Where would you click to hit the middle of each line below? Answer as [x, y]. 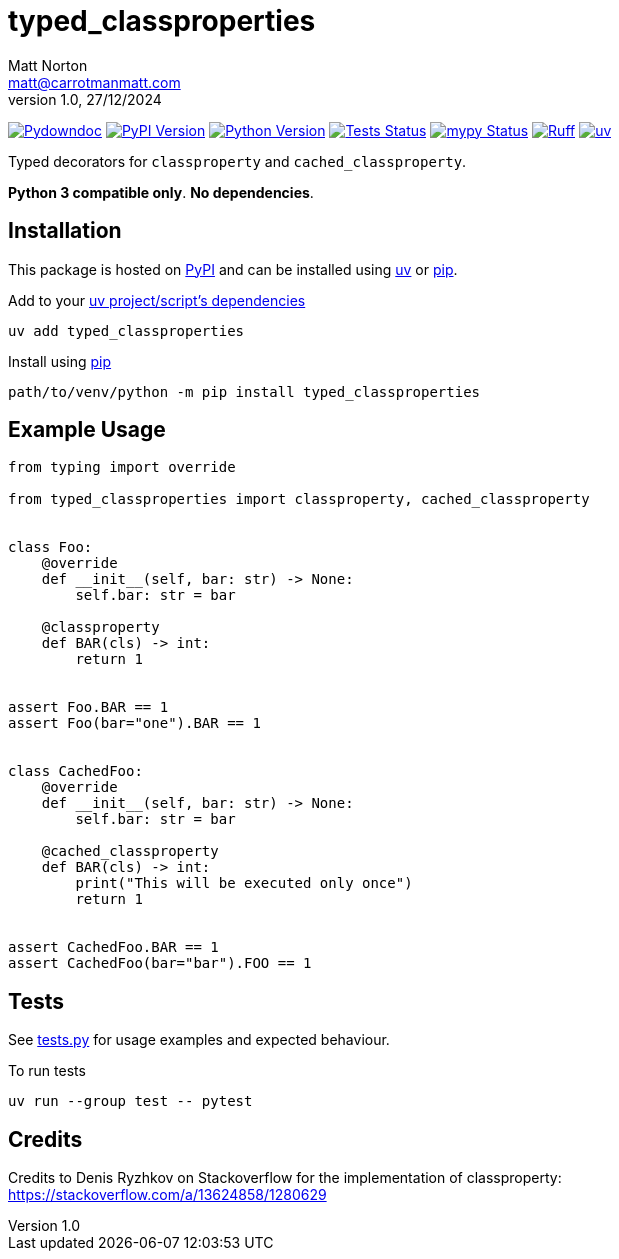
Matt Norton [48, 65]
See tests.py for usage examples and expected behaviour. [199, 1040]
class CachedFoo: [75, 771]
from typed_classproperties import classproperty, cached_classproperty [299, 499]
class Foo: [50, 547]
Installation [65, 231]
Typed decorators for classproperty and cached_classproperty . [237, 161]
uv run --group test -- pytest [130, 1101]
